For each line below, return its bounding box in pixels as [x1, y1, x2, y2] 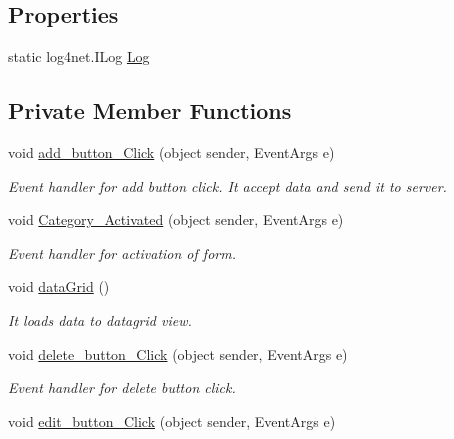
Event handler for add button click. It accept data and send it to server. [8, 175, 447, 196]
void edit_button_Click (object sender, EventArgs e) [8, 410, 336, 431]
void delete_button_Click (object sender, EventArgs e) [8, 343, 348, 364]
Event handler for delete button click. [8, 377, 236, 398]
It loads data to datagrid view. [8, 309, 192, 330]
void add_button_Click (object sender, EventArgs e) [8, 142, 335, 162]
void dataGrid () [8, 276, 110, 297]
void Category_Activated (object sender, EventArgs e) [8, 209, 344, 230]
